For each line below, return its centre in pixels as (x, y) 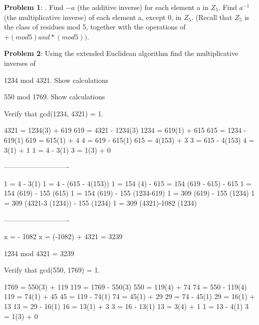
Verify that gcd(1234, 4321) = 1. (54, 113)
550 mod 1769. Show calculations (55, 97)
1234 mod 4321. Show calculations (56, 80)
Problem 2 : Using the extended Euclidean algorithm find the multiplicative (121, 53)
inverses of (20, 63)
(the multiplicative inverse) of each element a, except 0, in (93, 17)
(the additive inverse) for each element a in (143, 7)
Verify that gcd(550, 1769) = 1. (52, 270)
